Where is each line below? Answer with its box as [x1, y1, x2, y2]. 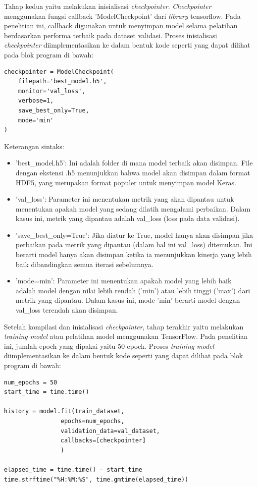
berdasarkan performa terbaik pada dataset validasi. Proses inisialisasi [4, 30, 217, 40]
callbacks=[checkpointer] [60, 437, 146, 444]
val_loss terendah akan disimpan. [15, 305, 118, 315]
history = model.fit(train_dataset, [4, 408, 125, 415]
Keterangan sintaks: [4, 141, 64, 151]
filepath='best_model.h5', [18, 78, 107, 85]
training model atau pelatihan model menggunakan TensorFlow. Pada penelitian [4, 331, 248, 341]
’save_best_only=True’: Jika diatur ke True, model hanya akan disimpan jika [15, 229, 254, 240]
